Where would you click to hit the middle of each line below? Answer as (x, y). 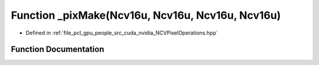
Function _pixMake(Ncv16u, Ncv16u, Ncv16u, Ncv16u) (146, 15)
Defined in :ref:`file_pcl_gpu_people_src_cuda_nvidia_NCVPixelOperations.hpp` (122, 33)
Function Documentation (58, 49)
